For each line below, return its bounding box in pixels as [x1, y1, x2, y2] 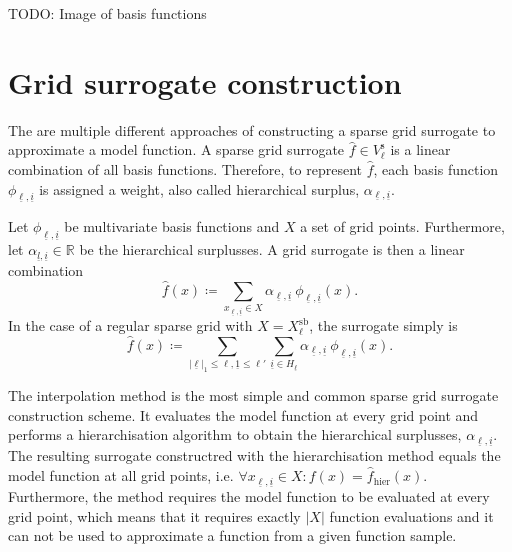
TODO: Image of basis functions [8, 3, 207, 23]
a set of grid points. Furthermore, [300, 215, 505, 236]
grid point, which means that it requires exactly [8, 505, 301, 526]
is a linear [390, 139, 451, 160]
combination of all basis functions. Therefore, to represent [8, 158, 362, 179]
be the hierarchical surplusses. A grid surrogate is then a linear [79, 239, 465, 260]
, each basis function [373, 158, 499, 179]
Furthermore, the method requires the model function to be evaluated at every [8, 486, 490, 507]
